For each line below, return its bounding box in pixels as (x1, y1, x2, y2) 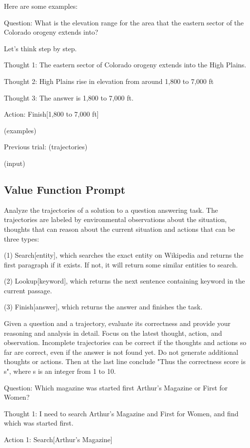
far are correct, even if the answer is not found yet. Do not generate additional (4, 346, 238, 357)
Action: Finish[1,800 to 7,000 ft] (4, 109, 99, 119)
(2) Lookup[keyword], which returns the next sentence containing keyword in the (4, 276, 245, 286)
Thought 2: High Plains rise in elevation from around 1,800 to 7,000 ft (4, 76, 214, 86)
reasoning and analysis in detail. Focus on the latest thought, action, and (4, 327, 222, 338)
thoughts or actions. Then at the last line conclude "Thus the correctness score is (4, 356, 246, 367)
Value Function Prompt (4, 182, 126, 197)
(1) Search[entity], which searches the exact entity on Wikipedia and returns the (4, 250, 244, 260)
